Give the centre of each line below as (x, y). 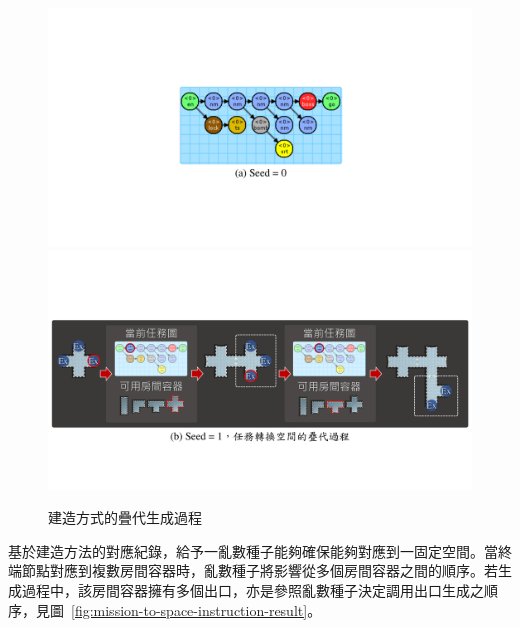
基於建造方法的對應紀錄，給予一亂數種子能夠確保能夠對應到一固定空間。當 (253, 550)
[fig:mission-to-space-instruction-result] (189, 609)
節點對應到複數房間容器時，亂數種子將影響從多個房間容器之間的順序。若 (259, 570)
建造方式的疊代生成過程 (125, 517)
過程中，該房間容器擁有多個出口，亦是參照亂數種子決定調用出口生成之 (252, 589)
